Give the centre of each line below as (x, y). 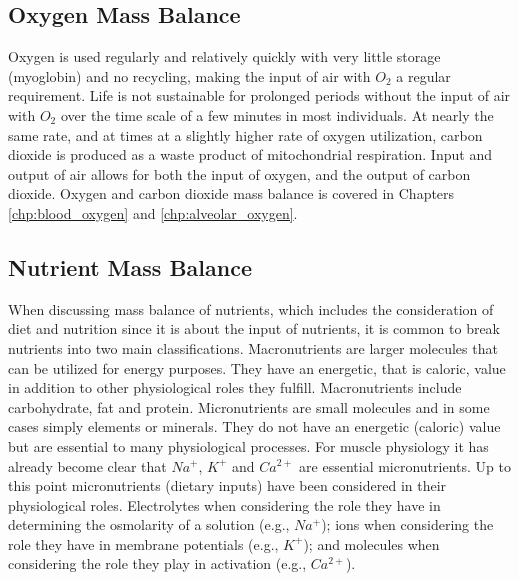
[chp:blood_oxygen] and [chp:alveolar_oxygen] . (153, 212)
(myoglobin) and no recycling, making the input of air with (189, 75)
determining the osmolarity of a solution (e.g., (149, 524)
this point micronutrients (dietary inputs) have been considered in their (227, 485)
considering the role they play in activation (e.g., (157, 563)
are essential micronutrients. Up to (405, 465)
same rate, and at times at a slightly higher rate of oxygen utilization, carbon (245, 134)
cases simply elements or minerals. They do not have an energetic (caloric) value (254, 426)
